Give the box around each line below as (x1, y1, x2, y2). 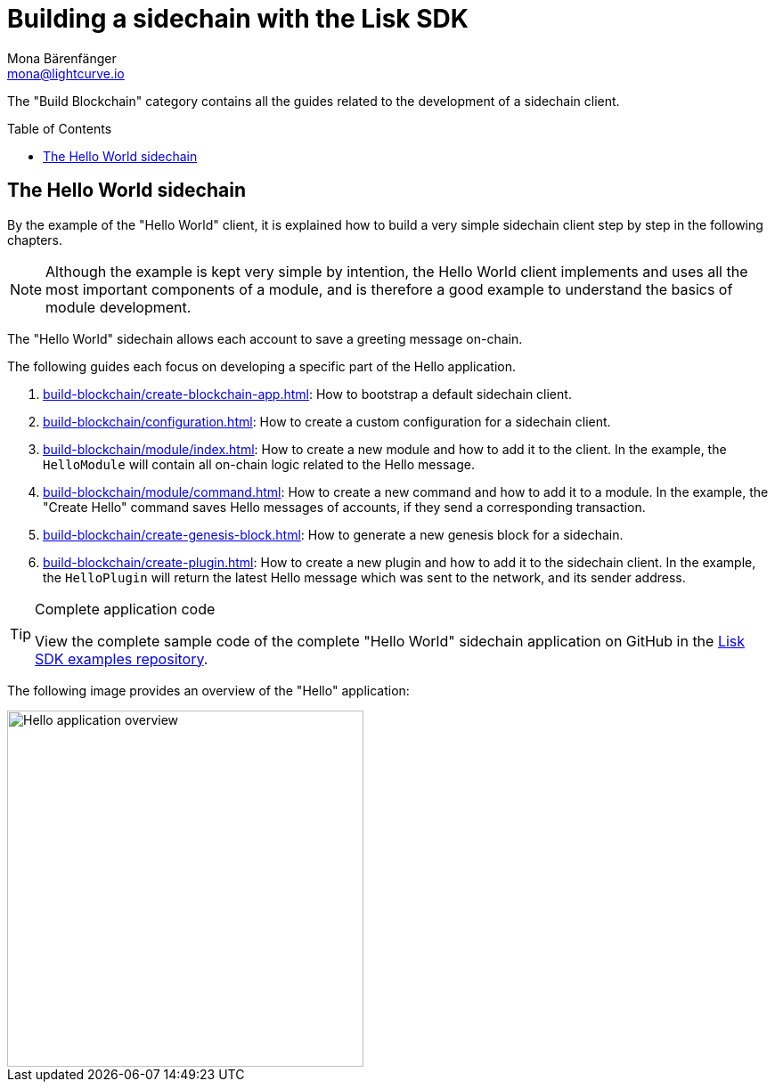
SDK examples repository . (35, 649, 208, 668)
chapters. (7, 232, 63, 248)
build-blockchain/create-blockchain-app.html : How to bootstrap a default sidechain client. (43, 386, 572, 402)
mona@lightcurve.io (7, 65, 125, 81)
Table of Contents (7, 120, 112, 136)
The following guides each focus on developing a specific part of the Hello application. (7, 358, 516, 374)
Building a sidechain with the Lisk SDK (7, 4, 469, 34)
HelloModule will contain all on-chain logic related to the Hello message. (43, 456, 475, 472)
